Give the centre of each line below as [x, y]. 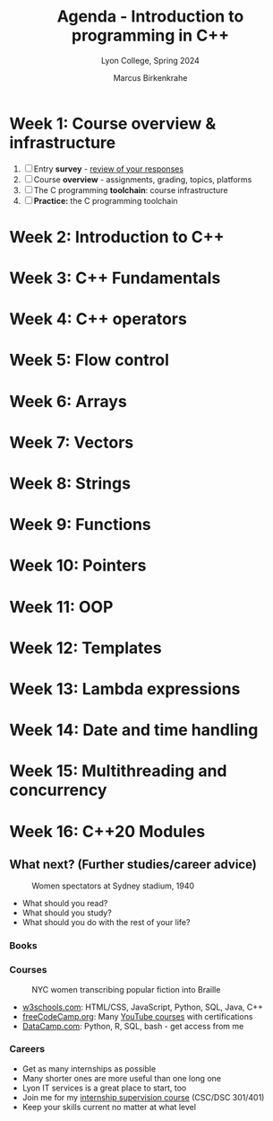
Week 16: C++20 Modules [107, 831]
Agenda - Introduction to [150, 17]
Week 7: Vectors [72, 442]
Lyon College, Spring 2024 [150, 60]
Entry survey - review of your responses [109, 169]
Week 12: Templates [86, 648]
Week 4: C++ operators [98, 319]
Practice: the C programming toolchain [106, 200]
